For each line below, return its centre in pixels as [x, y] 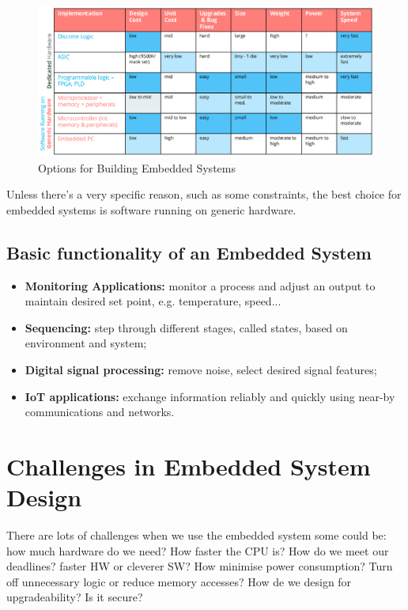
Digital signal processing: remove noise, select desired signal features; [201, 369]
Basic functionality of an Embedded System [189, 252]
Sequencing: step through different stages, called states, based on [186, 327]
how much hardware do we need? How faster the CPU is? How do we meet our [198, 550]
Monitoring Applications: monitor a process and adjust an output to [200, 285]
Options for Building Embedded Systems [137, 167]
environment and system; [86, 343]
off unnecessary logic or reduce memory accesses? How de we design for [179, 581]
